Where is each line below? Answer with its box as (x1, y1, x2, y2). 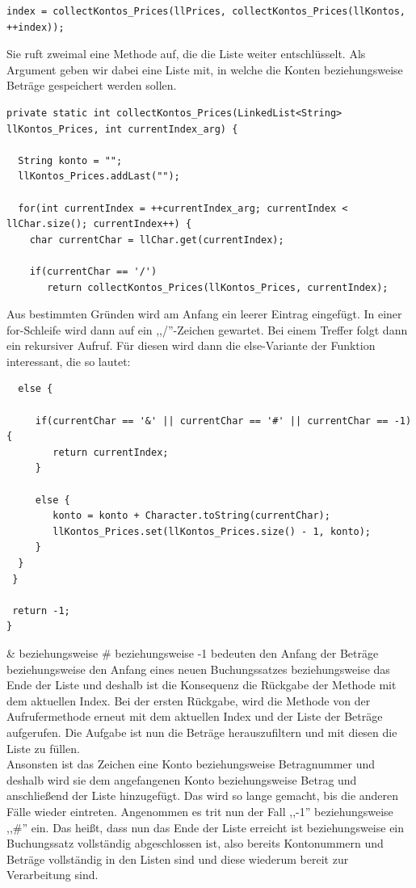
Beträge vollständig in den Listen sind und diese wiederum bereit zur (6, 850, 349, 867)
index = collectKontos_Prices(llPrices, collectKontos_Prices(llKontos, (6, 6, 405, 17)
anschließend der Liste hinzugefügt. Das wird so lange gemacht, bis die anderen (6, 787, 399, 804)
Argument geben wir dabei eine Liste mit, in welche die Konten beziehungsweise (6, 61, 403, 78)
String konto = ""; (18, 154, 123, 166)
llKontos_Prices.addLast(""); (18, 170, 180, 183)
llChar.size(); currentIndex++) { (6, 218, 192, 230)
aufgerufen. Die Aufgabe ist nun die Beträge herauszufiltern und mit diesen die (6, 723, 397, 740)
